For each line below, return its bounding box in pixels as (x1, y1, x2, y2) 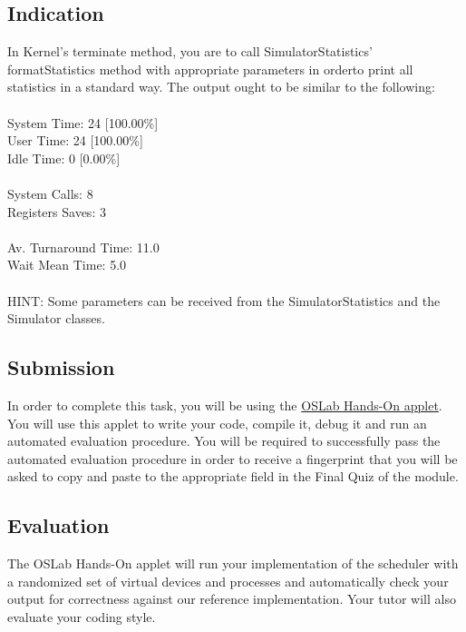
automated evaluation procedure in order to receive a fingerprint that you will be (7, 449, 458, 468)
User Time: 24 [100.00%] (7, 131, 143, 150)
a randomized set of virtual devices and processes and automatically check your (7, 571, 449, 590)
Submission (7, 353, 115, 381)
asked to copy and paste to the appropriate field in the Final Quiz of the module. (7, 467, 459, 486)
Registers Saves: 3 (7, 202, 106, 221)
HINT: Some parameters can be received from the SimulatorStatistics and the (7, 291, 441, 310)
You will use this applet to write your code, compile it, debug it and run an (7, 413, 427, 432)
